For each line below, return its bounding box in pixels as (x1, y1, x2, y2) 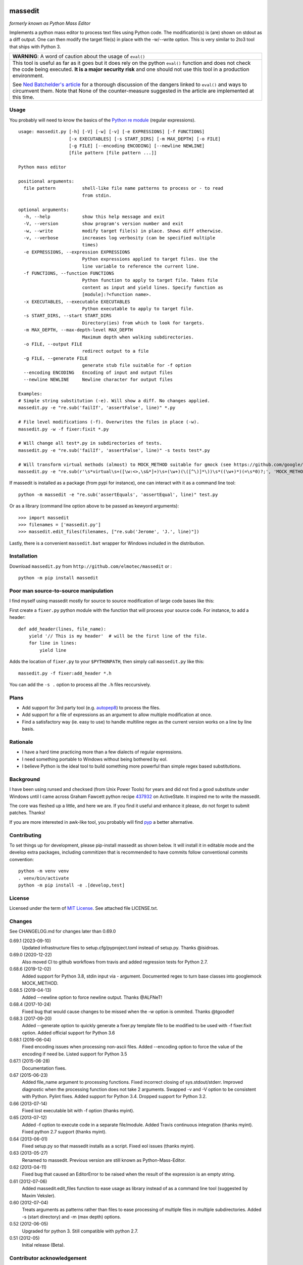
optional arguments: (18, 206, 69, 213)
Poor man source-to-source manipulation (9, 587, 114, 594)
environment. (12, 72, 44, 79)
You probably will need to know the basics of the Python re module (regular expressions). (9, 117, 196, 123)
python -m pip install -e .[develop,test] (18, 882, 125, 888)
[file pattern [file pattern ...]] (69, 150, 157, 156)
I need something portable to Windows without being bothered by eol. (22, 756, 168, 762)
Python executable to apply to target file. (82, 306, 194, 311)
